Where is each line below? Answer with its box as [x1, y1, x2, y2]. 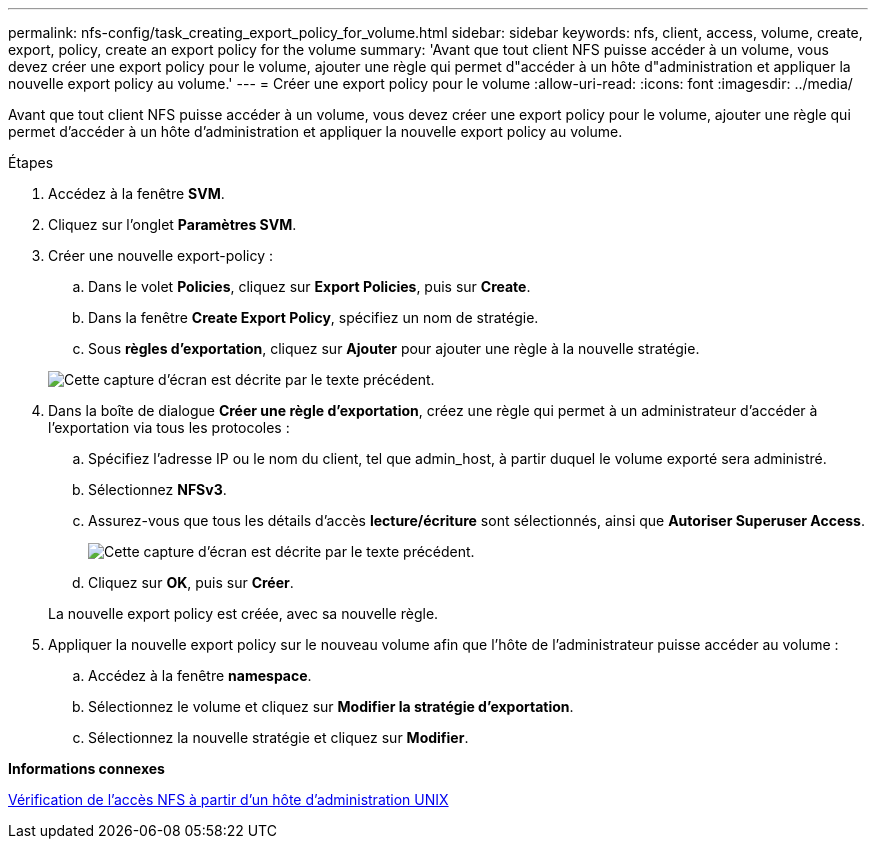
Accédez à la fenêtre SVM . [48, 185, 225, 202]
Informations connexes [8, 760, 165, 777]
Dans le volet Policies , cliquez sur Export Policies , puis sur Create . [88, 278, 531, 295]
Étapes [8, 154, 54, 171]
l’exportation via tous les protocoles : [48, 419, 290, 436]
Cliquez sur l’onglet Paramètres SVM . [48, 216, 297, 233]
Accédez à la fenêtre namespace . [88, 667, 312, 684]
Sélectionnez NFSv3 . [88, 481, 227, 498]
